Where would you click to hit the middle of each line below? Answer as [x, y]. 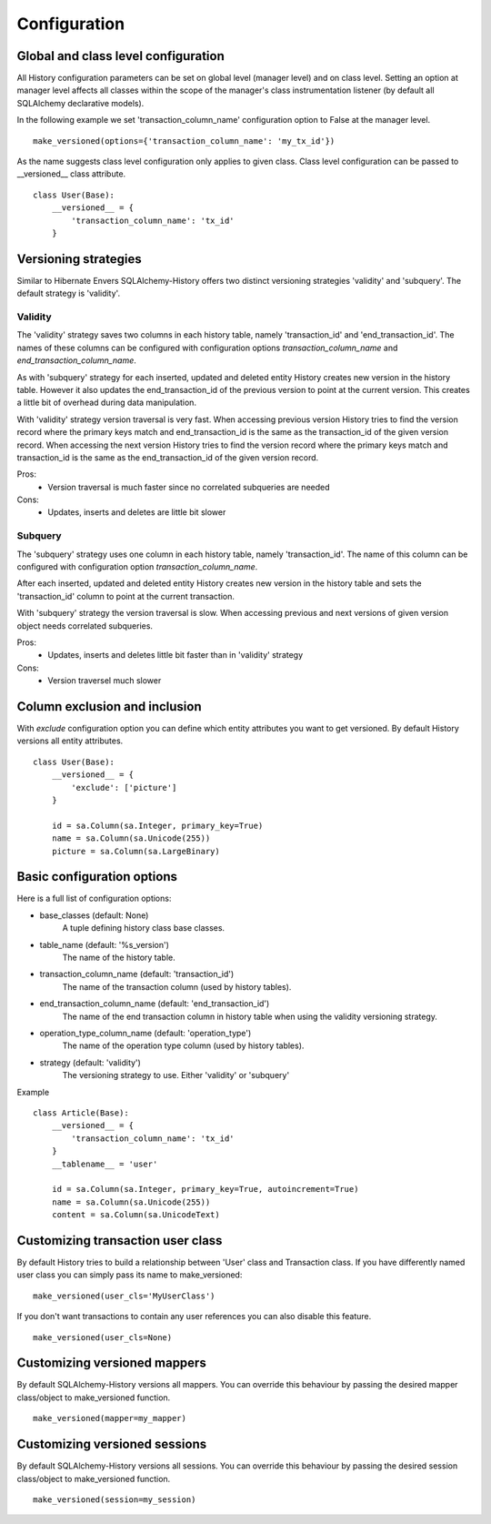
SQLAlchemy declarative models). [80, 103]
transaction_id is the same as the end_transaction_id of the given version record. [168, 457]
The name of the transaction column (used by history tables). [177, 986]
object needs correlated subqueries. [85, 626]
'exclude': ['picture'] [124, 787]
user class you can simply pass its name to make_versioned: [130, 1275]
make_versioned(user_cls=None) [103, 1337]
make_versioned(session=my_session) [115, 1499]
